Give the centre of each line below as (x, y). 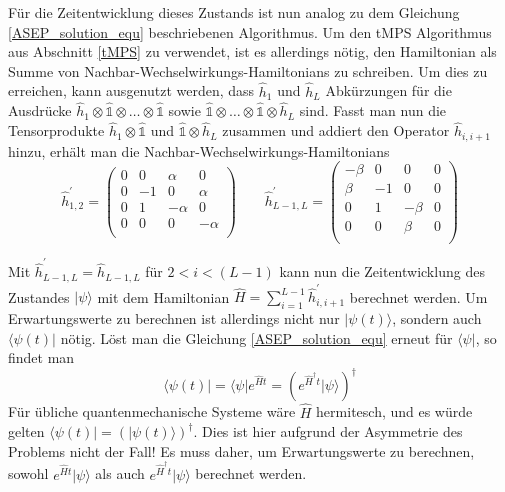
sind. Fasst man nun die (373, 110)
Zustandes (39, 296)
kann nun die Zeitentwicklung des (382, 271)
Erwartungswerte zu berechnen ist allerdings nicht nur (174, 318)
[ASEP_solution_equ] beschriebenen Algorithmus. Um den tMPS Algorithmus (250, 31)
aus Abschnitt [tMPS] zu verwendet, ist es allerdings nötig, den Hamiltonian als (252, 51)
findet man (41, 357)
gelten (26, 431)
